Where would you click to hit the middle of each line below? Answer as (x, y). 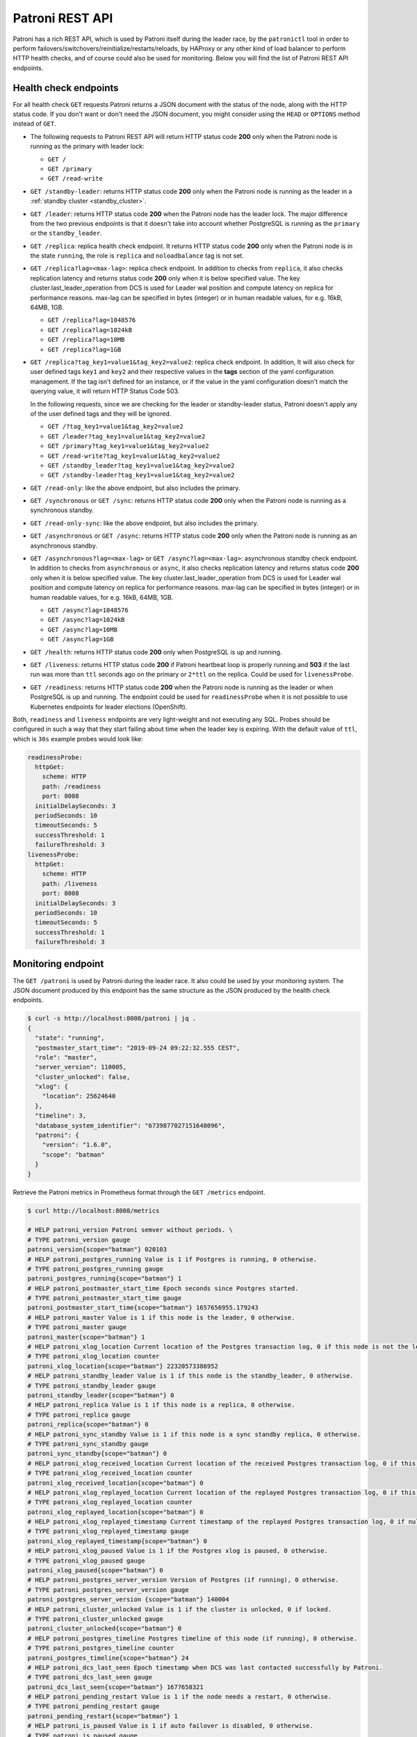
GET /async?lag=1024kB (86, 620)
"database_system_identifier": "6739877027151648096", (130, 1125)
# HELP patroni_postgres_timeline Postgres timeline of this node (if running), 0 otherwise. (193, 1638)
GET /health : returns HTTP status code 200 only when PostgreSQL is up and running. (156, 652)
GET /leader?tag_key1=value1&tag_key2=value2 (126, 436)
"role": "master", (66, 1057)
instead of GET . (35, 124)
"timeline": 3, (61, 1116)
